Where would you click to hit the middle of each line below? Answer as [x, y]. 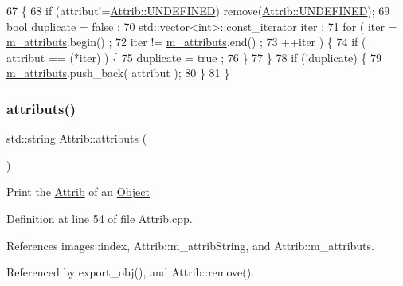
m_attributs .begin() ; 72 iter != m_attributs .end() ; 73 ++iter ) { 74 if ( [186, 42]
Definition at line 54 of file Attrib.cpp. [100, 218]
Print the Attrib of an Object [78, 192]
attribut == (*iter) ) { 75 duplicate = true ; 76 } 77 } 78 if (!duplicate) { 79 [194, 57]
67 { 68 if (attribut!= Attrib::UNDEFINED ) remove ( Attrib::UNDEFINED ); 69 [198, 10]
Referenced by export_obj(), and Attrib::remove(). [131, 272]
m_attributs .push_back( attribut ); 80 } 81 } [118, 73]
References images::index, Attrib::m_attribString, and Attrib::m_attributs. [190, 245]
